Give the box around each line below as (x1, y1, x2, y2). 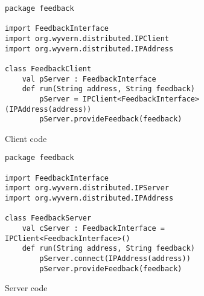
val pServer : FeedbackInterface (22, 74, 156, 83)
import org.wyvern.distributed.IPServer (5, 184, 170, 193)
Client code (5, 132, 47, 144)
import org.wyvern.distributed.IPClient (5, 34, 170, 43)
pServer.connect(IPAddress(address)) (39, 254, 191, 263)
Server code (5, 282, 48, 294)
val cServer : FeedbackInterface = (22, 224, 165, 233)
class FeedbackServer (5, 214, 92, 223)
